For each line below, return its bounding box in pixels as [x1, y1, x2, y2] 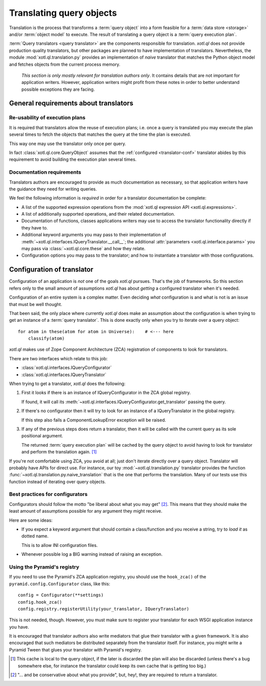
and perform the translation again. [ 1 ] [21, 449, 97, 455]
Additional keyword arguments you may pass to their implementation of [21, 232, 166, 238]
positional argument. [21, 433, 64, 439]
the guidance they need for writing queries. [9, 186, 97, 192]
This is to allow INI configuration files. [21, 542, 98, 548]
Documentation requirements [9, 169, 81, 176]
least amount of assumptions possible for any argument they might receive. [9, 508, 163, 514]
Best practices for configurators [9, 491, 88, 498]
